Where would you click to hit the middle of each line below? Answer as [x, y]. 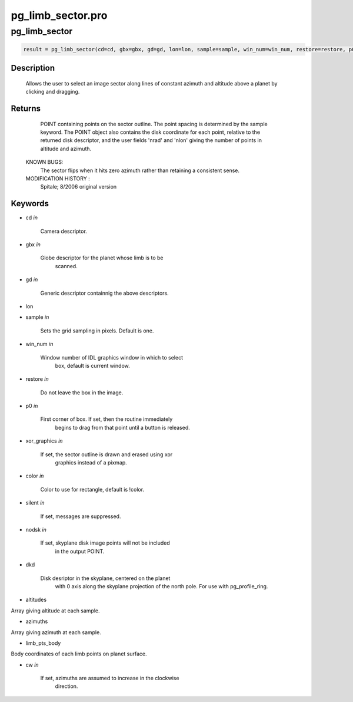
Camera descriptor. [64, 231]
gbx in [33, 245]
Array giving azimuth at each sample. [56, 632]
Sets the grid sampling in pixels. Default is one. [97, 331]
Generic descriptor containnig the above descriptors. [104, 293]
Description [33, 68]
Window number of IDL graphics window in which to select [112, 357]
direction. [66, 686]
